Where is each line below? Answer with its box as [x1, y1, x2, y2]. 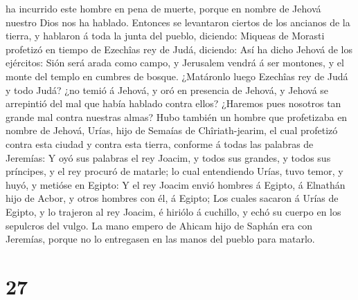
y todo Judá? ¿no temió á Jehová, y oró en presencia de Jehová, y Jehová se [6, 82, 329, 97]
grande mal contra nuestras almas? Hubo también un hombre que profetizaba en [6, 109, 348, 124]
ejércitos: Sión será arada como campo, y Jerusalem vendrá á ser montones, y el [6, 55, 344, 70]
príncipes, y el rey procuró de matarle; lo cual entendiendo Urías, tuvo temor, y [6, 164, 343, 178]
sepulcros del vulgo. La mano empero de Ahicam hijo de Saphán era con [6, 218, 313, 232]
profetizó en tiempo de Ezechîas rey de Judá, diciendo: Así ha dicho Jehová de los [6, 41, 352, 56]
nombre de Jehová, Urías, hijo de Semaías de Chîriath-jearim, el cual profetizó [6, 123, 338, 138]
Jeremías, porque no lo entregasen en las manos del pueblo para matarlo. [6, 232, 315, 246]
